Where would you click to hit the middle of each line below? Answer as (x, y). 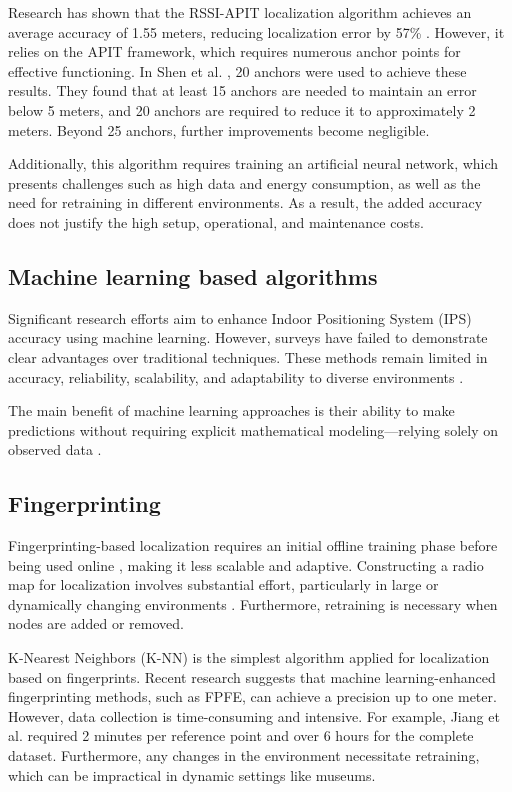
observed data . (55, 449)
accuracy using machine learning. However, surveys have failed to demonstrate (248, 337)
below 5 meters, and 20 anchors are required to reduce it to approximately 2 (242, 109)
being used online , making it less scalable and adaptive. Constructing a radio (246, 564)
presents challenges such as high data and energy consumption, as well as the (244, 182)
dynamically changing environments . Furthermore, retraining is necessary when (253, 603)
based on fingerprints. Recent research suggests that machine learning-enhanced (252, 676)
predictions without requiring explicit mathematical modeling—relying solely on (253, 429)
